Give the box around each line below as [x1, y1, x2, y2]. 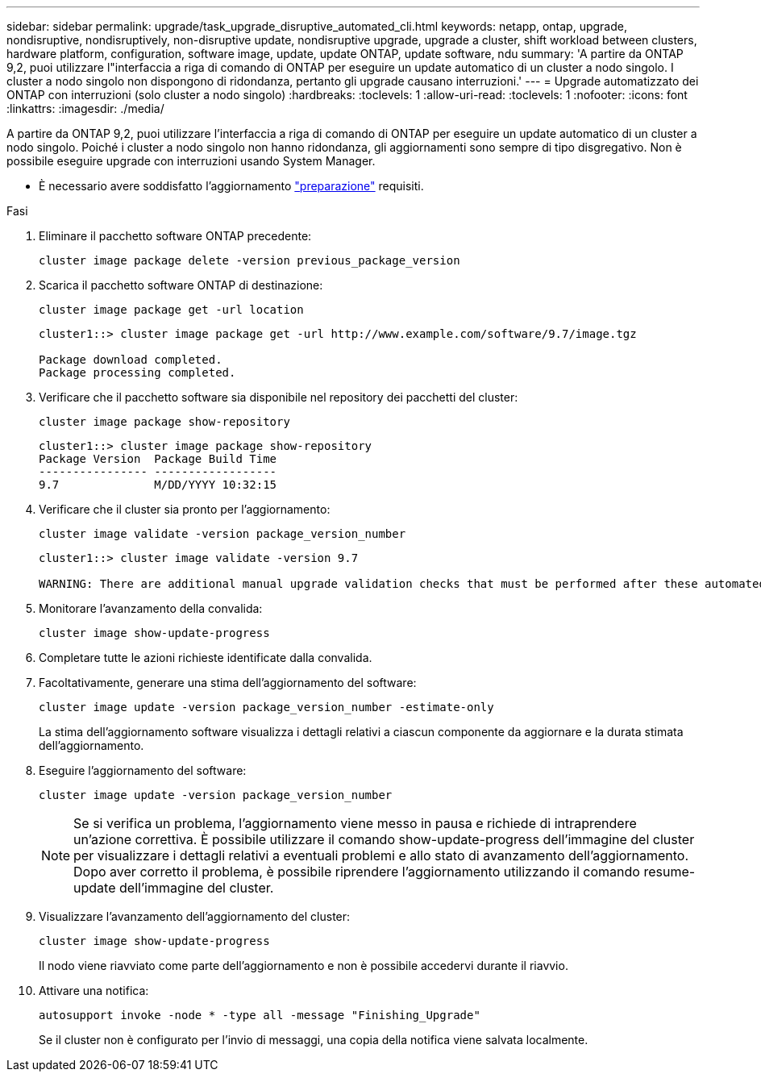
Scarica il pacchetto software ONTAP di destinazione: [39, 278, 323, 292]
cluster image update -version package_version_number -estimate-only [39, 701, 494, 714]
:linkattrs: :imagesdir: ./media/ [6, 102, 164, 115]
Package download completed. [39, 353, 222, 366]
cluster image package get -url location [39, 303, 304, 316]
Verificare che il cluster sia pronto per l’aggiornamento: [39, 502, 331, 516]
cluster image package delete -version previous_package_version [39, 254, 460, 267]
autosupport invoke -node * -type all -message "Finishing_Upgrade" [39, 1009, 480, 1022]
